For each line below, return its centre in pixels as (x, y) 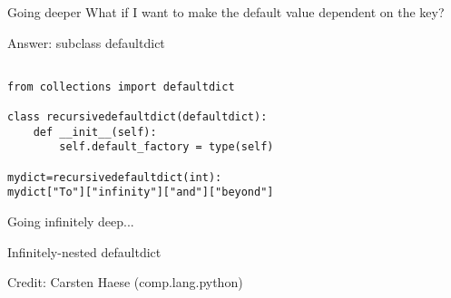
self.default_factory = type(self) (167, 147)
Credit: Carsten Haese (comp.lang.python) (125, 282)
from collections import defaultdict (121, 87)
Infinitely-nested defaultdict (84, 251)
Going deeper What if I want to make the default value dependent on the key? (226, 12)
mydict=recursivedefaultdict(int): (115, 177)
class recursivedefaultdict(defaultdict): (137, 117)
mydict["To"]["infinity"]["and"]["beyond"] (141, 192)
